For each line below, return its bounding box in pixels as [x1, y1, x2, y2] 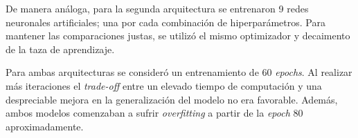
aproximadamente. [6, 119, 84, 133]
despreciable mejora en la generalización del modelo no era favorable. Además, [6, 92, 338, 106]
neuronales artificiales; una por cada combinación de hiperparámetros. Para [6, 14, 325, 29]
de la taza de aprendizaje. [6, 41, 115, 56]
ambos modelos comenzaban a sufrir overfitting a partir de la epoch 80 [6, 106, 303, 120]
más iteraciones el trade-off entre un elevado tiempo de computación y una [6, 78, 322, 92]
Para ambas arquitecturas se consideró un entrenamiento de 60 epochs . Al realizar [6, 65, 352, 79]
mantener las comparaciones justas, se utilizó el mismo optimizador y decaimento [6, 28, 350, 43]
